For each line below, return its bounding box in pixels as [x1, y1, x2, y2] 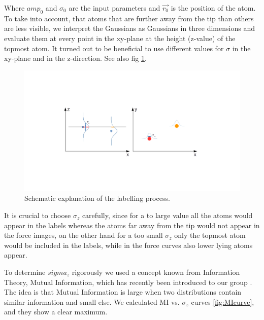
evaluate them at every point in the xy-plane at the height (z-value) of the [4, 32, 236, 43]
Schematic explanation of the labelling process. [24, 193, 170, 203]
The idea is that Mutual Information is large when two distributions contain [4, 287, 242, 297]
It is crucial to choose [4, 210, 71, 221]
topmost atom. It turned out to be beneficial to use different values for [4, 43, 224, 53]
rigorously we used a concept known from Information [72, 267, 240, 277]
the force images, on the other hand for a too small [4, 230, 163, 240]
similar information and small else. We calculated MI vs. [4, 296, 180, 307]
